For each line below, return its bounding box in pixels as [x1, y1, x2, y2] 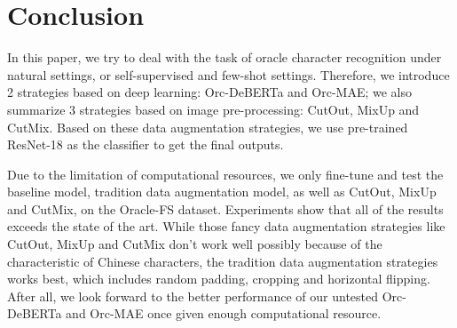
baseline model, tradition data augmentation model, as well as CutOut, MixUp [7, 182, 437, 201]
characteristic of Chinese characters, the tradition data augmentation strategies [7, 252, 438, 270]
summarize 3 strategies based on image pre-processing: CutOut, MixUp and [7, 100, 420, 118]
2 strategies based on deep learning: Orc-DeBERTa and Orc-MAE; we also [7, 83, 413, 101]
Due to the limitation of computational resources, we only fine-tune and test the [7, 164, 444, 183]
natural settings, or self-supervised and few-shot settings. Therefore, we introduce [7, 65, 450, 84]
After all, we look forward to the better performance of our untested [7, 286, 379, 305]
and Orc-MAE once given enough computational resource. [66, 304, 382, 323]
